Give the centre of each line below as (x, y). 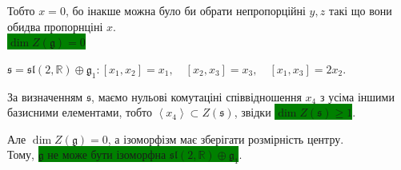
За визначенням (45, 96)
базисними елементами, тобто (80, 112)
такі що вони (360, 10)
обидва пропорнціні (55, 26)
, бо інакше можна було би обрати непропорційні (185, 10)
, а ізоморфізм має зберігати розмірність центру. (226, 138)
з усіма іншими (357, 96)
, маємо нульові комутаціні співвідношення (196, 96)
